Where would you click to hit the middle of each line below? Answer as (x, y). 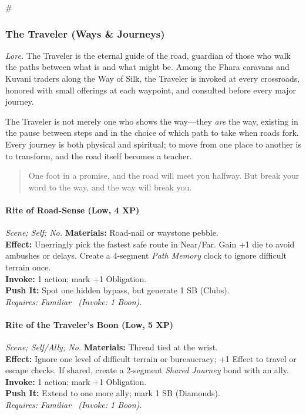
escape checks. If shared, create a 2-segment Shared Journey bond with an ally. (147, 370)
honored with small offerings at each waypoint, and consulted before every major (151, 90)
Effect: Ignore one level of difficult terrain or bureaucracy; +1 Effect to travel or (151, 358)
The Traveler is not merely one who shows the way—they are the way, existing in (152, 121)
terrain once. (28, 267)
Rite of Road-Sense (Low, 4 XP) (73, 210)
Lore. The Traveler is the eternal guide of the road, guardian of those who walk (148, 55)
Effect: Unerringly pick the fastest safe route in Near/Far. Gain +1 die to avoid (150, 244)
